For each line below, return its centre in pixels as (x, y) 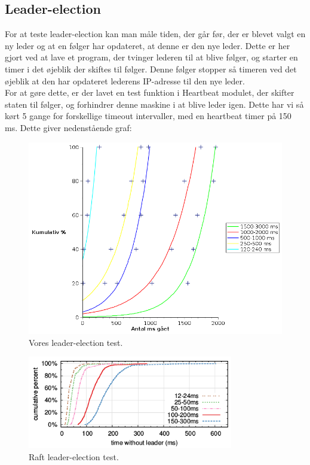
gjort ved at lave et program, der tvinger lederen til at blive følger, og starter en (151, 57)
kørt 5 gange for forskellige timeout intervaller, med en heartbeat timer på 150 (148, 116)
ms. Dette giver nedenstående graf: (68, 127)
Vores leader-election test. (76, 342)
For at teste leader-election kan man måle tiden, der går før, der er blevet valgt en (155, 34)
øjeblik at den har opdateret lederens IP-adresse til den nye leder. (125, 80)
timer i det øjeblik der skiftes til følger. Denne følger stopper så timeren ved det (151, 69)
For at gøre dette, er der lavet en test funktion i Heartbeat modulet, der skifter (150, 92)
